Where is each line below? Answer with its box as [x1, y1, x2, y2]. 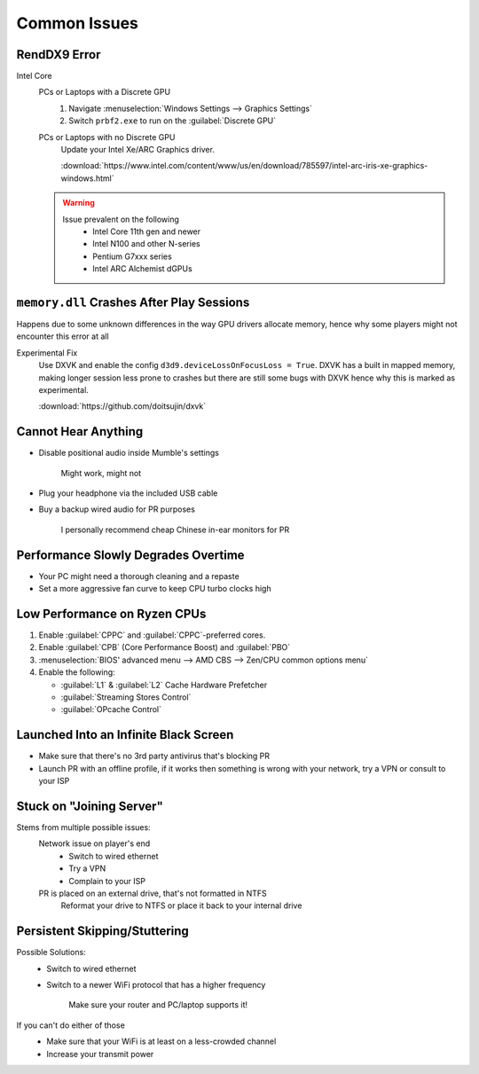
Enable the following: [38, 667, 115, 678]
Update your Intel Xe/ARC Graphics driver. [60, 145, 215, 155]
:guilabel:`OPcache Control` [60, 704, 161, 715]
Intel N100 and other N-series [92, 239, 200, 249]
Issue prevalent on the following [62, 214, 179, 224]
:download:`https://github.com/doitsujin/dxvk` [38, 401, 207, 412]
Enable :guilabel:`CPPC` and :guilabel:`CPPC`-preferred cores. [38, 630, 266, 640]
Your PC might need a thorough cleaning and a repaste [38, 570, 239, 581]
